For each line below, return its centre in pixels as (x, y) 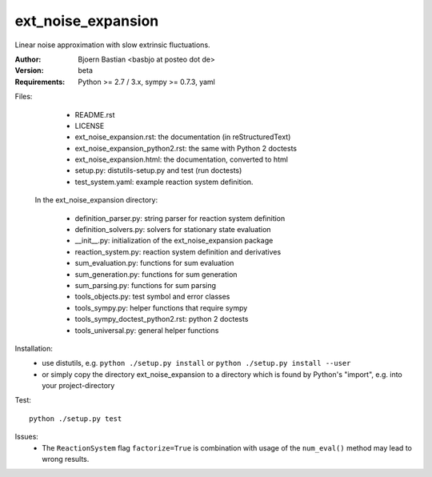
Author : (28, 59)
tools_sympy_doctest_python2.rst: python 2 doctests (162, 319)
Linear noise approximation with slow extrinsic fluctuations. (113, 45)
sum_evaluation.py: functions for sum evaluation (154, 263)
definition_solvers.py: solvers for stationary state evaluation (173, 230)
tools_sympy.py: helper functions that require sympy (161, 307)
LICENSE (90, 126)
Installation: (34, 348)
